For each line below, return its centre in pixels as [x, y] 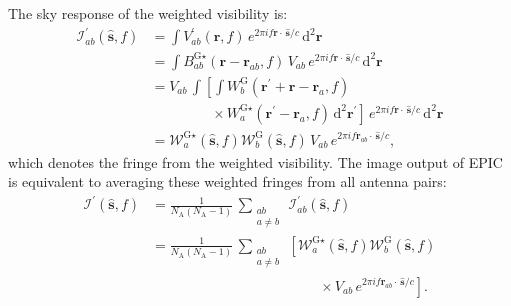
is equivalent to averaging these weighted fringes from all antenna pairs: [227, 181]
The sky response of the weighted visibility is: [148, 13]
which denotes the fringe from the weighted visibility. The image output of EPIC [255, 161]
